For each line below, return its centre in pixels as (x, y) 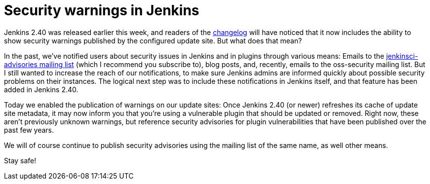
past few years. (29, 130)
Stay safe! (20, 160)
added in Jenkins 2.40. (41, 89)
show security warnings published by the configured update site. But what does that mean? (153, 40)
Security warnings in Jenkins (102, 10)
